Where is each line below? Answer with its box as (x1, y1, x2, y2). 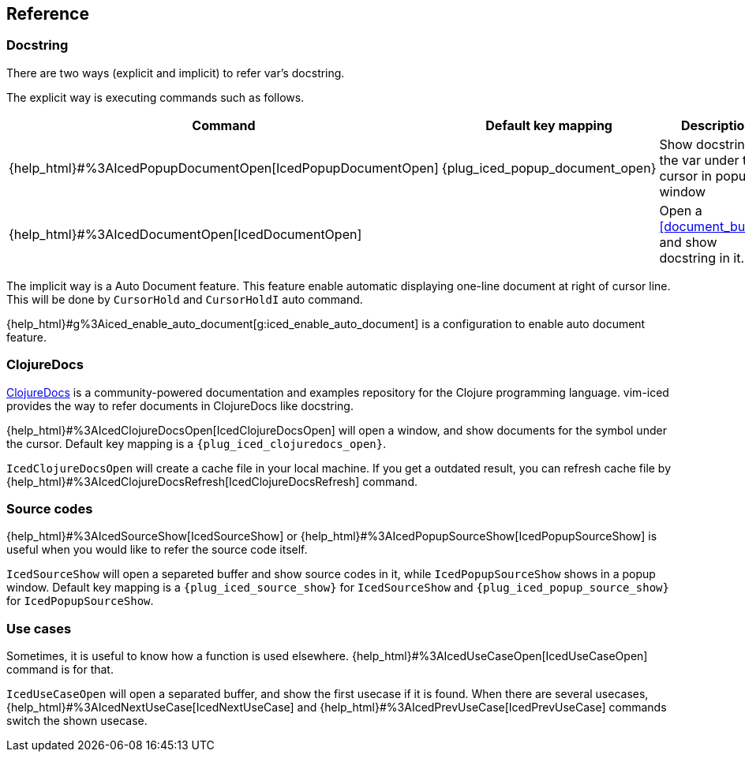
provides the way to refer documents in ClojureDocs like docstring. (6, 398, 354, 413)
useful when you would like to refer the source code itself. (6, 543, 308, 557)
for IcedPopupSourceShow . (6, 594, 154, 608)
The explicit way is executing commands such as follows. (6, 90, 305, 104)
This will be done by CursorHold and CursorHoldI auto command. (6, 292, 363, 306)
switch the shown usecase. (6, 714, 148, 728)
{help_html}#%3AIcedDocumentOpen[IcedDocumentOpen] (9, 226, 362, 242)
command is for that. (6, 663, 114, 677)
